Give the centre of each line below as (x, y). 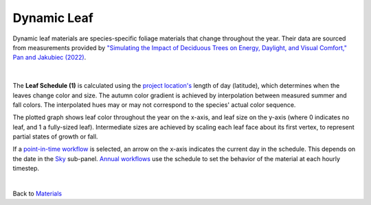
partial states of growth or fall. (55, 136)
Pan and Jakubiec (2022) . (49, 58)
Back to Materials (37, 194)
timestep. (26, 169)
